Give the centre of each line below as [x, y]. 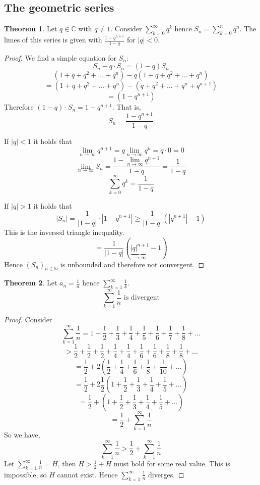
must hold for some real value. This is [172, 464]
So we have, [22, 435]
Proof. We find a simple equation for [60, 57]
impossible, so [25, 474]
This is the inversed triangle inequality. [64, 232]
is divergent [142, 298]
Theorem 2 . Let [31, 283]
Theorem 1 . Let [31, 29]
